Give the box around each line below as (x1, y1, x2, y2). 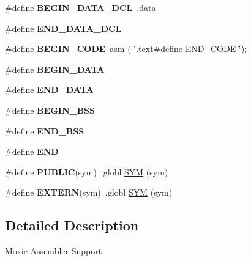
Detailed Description (5, 216, 139, 235)
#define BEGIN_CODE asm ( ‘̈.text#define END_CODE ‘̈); (5, 42, 247, 55)
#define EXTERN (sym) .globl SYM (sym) (5, 186, 173, 199)
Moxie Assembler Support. (5, 244, 105, 257)
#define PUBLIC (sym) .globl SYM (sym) (5, 165, 168, 178)
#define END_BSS (5, 124, 84, 137)
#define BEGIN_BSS (5, 103, 96, 116)
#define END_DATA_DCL (5, 21, 122, 34)
